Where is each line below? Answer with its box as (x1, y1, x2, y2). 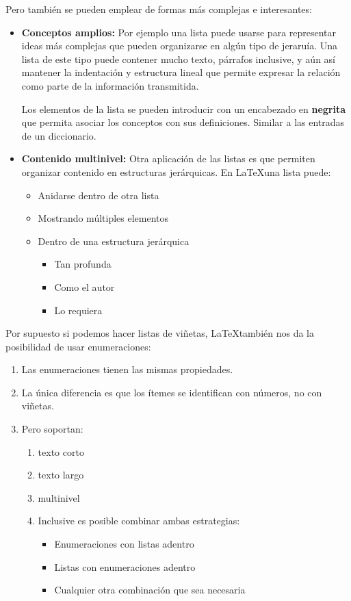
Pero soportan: (21, 422, 83, 436)
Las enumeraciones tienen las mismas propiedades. (21, 362, 233, 376)
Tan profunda (54, 257, 112, 271)
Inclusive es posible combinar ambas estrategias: (38, 513, 240, 528)
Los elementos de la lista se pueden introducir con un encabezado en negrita (21, 101, 346, 116)
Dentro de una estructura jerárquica (38, 233, 190, 248)
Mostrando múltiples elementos (38, 211, 169, 225)
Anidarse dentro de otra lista (38, 188, 159, 202)
